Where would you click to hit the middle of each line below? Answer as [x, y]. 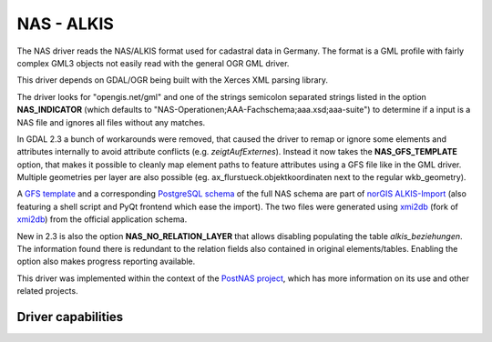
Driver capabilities [70, 317]
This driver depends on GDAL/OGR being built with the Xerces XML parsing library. [172, 80]
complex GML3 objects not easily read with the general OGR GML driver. [153, 63]
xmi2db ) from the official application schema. [102, 219]
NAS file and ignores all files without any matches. [111, 122]
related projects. [47, 291]
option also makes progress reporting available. [106, 262]
